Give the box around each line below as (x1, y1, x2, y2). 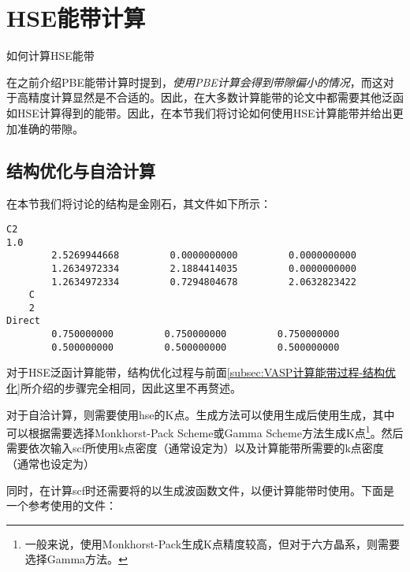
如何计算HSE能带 (6, 47, 95, 64)
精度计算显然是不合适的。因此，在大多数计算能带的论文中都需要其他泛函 (28, 89, 404, 106)
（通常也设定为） (6, 455, 95, 472)
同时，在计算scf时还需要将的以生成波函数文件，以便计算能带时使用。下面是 (6, 481, 395, 498)
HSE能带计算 (6, 2, 146, 34)
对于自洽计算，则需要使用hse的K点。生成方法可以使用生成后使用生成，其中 (6, 406, 395, 422)
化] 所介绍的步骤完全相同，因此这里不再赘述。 (6, 380, 241, 396)
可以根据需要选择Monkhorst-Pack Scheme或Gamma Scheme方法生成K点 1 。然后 (6, 422, 404, 440)
